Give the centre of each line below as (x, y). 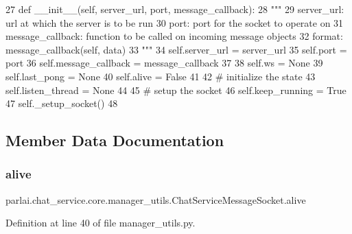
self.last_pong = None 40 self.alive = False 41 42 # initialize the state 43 (161, 76)
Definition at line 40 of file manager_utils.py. (101, 223)
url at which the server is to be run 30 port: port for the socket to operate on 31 (175, 22)
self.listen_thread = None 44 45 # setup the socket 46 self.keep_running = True (176, 90)
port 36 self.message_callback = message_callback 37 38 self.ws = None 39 (164, 63)
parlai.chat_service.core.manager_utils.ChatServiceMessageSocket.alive (156, 199)
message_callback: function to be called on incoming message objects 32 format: (174, 36)
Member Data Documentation (115, 140)
